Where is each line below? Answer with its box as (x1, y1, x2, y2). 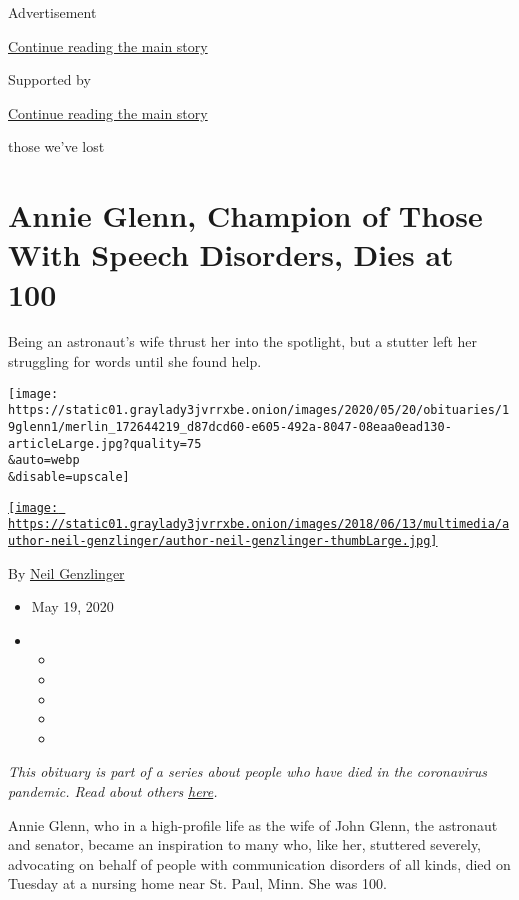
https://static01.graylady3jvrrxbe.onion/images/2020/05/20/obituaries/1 (8, 403, 510, 418)
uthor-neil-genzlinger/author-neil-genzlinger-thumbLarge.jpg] (8, 533, 438, 548)
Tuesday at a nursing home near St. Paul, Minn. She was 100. (8, 873, 387, 894)
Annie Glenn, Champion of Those (8, 195, 483, 236)
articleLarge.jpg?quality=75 (8, 436, 202, 451)
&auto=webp (8, 453, 80, 468)
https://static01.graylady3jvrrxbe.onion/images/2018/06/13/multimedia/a (8, 517, 510, 532)
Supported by (8, 69, 91, 90)
